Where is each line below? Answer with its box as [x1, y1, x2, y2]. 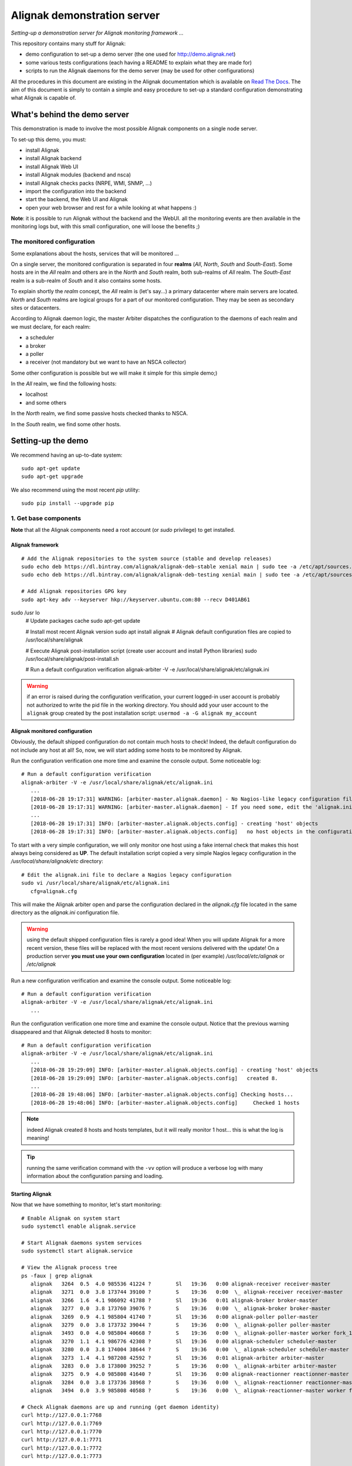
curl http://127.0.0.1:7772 [21, 1444, 102, 1451]
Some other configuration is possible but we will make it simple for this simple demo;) [11, 369, 218, 376]
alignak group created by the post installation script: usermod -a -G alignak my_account [26, 710, 258, 717]
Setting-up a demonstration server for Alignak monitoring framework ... [11, 29, 184, 36]
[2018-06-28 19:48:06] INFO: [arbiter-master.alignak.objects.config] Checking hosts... [30, 1091, 293, 1098]
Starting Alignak [11, 1190, 52, 1197]
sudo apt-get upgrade [21, 473, 83, 480]
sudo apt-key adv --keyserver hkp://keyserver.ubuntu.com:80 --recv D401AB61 [21, 596, 251, 603]
